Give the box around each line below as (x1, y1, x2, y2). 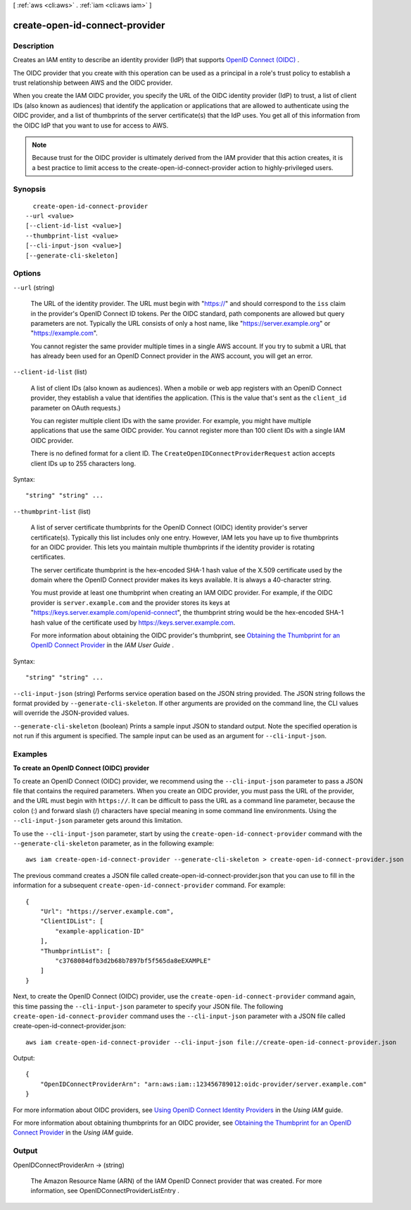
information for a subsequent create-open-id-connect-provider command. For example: (13, 881, 286, 890)
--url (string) (13, 283, 55, 292)
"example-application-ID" (55, 927, 144, 935)
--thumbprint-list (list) (13, 507, 91, 515)
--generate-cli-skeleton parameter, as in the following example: (13, 839, 215, 848)
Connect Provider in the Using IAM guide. (13, 1128, 134, 1137)
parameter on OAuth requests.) (30, 403, 121, 412)
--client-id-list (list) (13, 367, 87, 377)
